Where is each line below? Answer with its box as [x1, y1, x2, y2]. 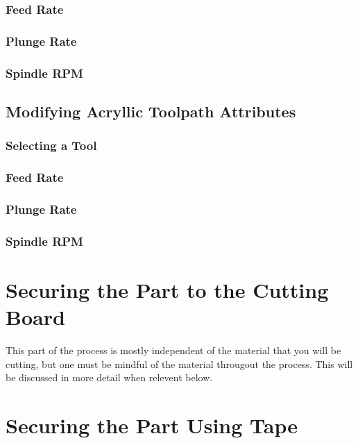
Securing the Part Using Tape [6, 410, 298, 439]
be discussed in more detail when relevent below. [6, 370, 213, 385]
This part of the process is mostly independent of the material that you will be [6, 343, 341, 357]
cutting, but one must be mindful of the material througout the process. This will [6, 356, 353, 371]
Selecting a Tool [6, 137, 97, 154]
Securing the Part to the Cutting [6, 275, 329, 303]
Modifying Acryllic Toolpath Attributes [6, 100, 296, 122]
